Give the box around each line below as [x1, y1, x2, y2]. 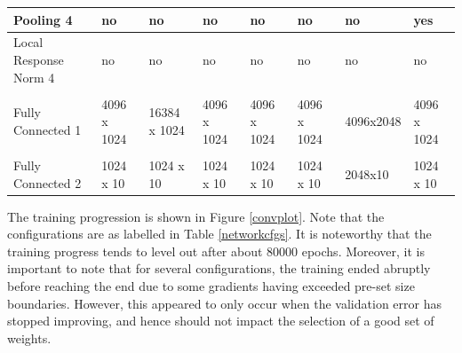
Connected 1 [13, 121, 82, 139]
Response [13, 50, 64, 68]
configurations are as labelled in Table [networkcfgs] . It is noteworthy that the [7, 224, 432, 243]
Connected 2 [13, 173, 82, 192]
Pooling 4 [13, 10, 73, 28]
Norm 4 [13, 67, 55, 86]
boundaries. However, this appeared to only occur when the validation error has [7, 294, 442, 312]
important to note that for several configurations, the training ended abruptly [7, 259, 431, 278]
